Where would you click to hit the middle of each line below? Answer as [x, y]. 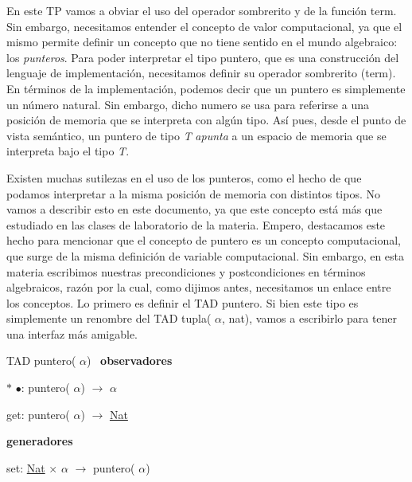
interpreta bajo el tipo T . [68, 151]
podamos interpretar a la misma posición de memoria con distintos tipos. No [193, 193]
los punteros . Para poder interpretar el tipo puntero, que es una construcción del [203, 57]
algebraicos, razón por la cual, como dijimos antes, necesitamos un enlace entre [199, 287]
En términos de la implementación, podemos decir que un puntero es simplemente [206, 88]
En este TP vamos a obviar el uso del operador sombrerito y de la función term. [202, 10]
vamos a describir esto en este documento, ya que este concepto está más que [194, 209]
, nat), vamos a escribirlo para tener [310, 318]
